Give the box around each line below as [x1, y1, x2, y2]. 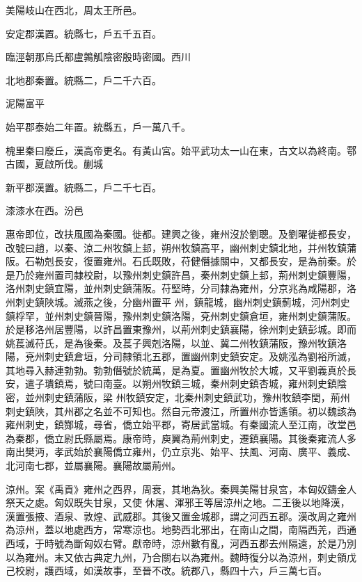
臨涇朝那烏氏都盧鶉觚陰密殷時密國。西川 [6, 49, 191, 64]
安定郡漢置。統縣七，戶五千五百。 [6, 26, 162, 40]
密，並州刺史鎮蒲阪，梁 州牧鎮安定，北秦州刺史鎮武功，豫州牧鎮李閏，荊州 [6, 390, 350, 405]
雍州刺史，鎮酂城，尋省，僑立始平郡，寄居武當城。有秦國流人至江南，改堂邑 [6, 417, 356, 432]
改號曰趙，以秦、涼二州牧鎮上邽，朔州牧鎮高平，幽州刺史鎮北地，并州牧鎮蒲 [6, 240, 356, 254]
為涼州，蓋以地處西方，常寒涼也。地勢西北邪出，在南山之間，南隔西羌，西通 [6, 522, 356, 537]
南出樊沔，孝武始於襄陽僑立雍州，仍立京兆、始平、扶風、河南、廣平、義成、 [6, 444, 356, 459]
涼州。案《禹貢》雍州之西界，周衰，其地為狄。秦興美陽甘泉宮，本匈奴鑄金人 [6, 481, 356, 496]
